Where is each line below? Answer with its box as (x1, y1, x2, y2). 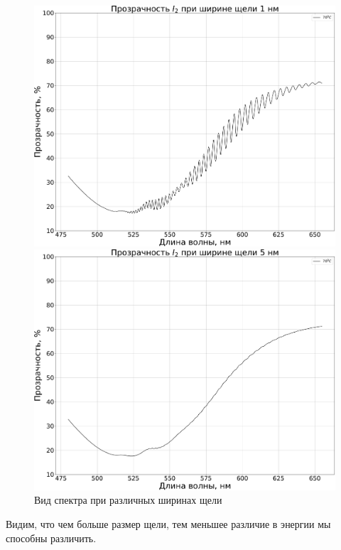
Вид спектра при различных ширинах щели (34, 492, 222, 507)
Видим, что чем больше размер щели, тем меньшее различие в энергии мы (6, 517, 331, 531)
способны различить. (6, 530, 97, 545)
